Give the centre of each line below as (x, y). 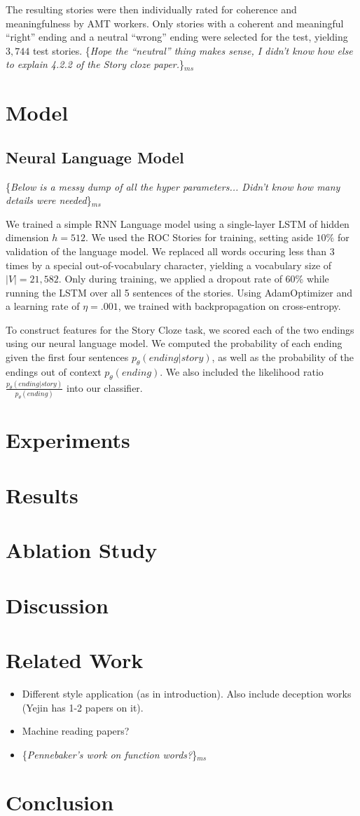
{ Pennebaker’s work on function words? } (110, 754)
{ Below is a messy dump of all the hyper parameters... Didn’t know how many (173, 186)
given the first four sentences (67, 357)
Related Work (75, 659)
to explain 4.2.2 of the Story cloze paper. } (95, 64)
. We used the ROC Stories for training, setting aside (199, 237)
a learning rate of (43, 306)
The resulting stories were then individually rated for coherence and (151, 9)
